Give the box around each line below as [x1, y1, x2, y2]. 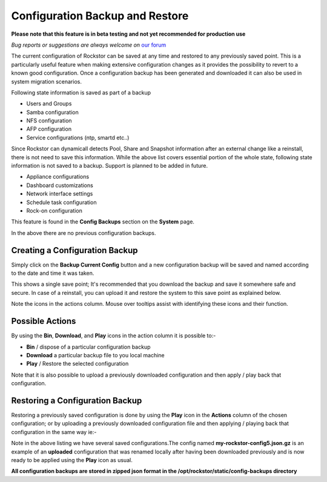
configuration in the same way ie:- [11, 428, 97, 435]
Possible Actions [11, 316, 76, 326]
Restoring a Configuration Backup [11, 395, 142, 406]
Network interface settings [26, 190, 93, 197]
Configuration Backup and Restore [11, 9, 189, 22]
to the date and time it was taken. [11, 269, 94, 277]
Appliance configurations [26, 173, 90, 180]
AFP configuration [26, 125, 72, 133]
